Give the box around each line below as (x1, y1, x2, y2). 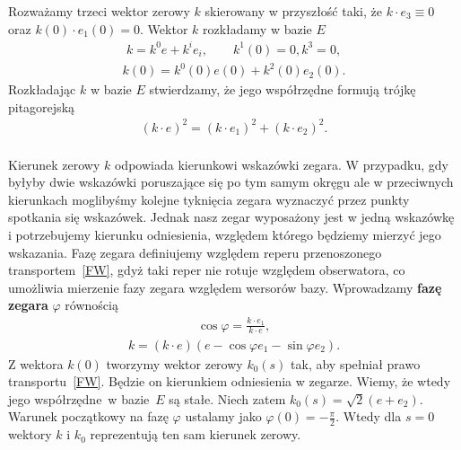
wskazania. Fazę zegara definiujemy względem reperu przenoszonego (8, 243, 382, 261)
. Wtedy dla (335, 407, 402, 426)
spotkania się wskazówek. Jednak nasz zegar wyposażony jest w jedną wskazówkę (8, 207, 455, 226)
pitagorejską (8, 97, 75, 116)
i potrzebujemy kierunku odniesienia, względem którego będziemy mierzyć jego (8, 225, 441, 243)
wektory (8, 425, 52, 444)
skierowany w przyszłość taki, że (204, 2, 382, 20)
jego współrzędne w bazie (8, 389, 150, 408)
